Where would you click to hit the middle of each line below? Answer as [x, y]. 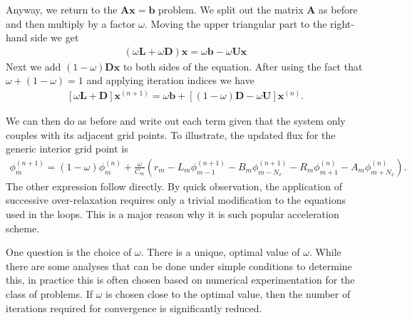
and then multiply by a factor [71, 23]
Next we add [34, 66]
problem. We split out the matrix [231, 9]
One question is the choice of [69, 252]
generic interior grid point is [67, 149]
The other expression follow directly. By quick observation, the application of [174, 186]
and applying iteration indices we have [170, 80]
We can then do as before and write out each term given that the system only [176, 121]
